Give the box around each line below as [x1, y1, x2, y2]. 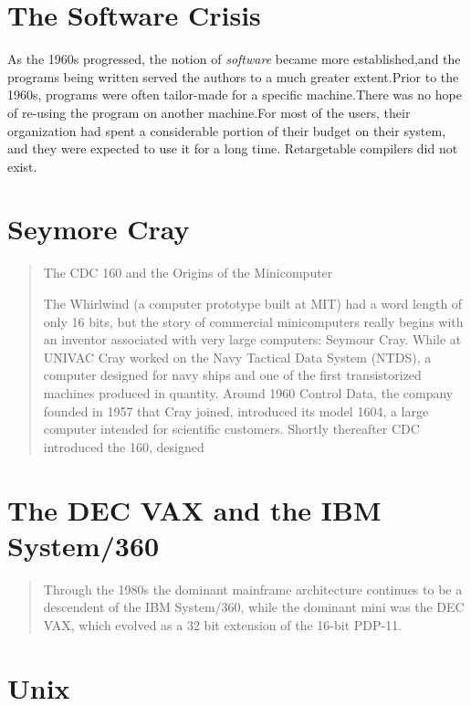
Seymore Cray [7, 210, 190, 248]
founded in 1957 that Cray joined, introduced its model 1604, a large [43, 401, 429, 420]
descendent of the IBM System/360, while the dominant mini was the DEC [43, 597, 465, 616]
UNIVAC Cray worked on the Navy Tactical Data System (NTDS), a [43, 347, 432, 366]
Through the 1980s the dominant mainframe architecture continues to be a [43, 579, 463, 598]
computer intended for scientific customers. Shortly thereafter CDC [43, 419, 420, 438]
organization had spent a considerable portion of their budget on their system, [7, 121, 446, 140]
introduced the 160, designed [43, 437, 204, 456]
